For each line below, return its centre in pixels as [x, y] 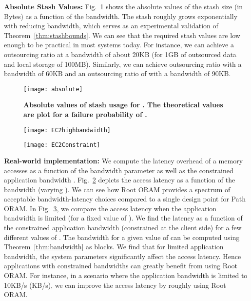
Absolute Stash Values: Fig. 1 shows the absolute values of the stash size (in [124, 6]
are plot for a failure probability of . [85, 114]
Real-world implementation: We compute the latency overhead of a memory [124, 160]
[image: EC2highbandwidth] [67, 130]
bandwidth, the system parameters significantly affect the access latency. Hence [123, 256]
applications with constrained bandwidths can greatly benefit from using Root [121, 266]
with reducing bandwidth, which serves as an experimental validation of [111, 26]
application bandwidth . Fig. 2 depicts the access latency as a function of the [120, 180]
